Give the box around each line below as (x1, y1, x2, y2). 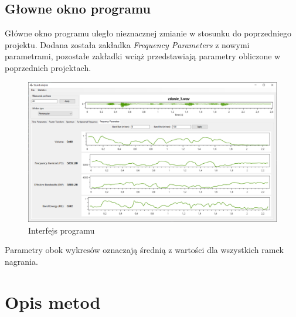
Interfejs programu (28, 224, 95, 236)
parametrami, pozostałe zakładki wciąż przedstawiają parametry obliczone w (5, 50, 281, 62)
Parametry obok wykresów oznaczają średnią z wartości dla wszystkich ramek (5, 244, 284, 256)
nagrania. (5, 255, 38, 267)
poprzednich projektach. (5, 61, 91, 73)
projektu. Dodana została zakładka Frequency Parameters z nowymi (5, 38, 250, 50)
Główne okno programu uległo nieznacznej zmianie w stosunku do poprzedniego (5, 27, 291, 39)
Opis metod (5, 289, 101, 313)
